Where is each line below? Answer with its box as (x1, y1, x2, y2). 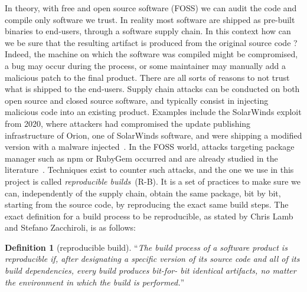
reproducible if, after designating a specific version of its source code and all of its (5, 252, 300, 265)
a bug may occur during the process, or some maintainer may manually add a (5, 59, 286, 71)
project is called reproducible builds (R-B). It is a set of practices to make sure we (5, 175, 301, 187)
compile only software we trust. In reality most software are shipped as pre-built (5, 13, 295, 25)
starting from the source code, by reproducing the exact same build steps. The (5, 198, 289, 211)
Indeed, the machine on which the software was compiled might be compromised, (5, 48, 298, 60)
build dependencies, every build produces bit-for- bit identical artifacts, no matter (5, 264, 296, 277)
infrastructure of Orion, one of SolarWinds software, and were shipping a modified (5, 129, 302, 141)
